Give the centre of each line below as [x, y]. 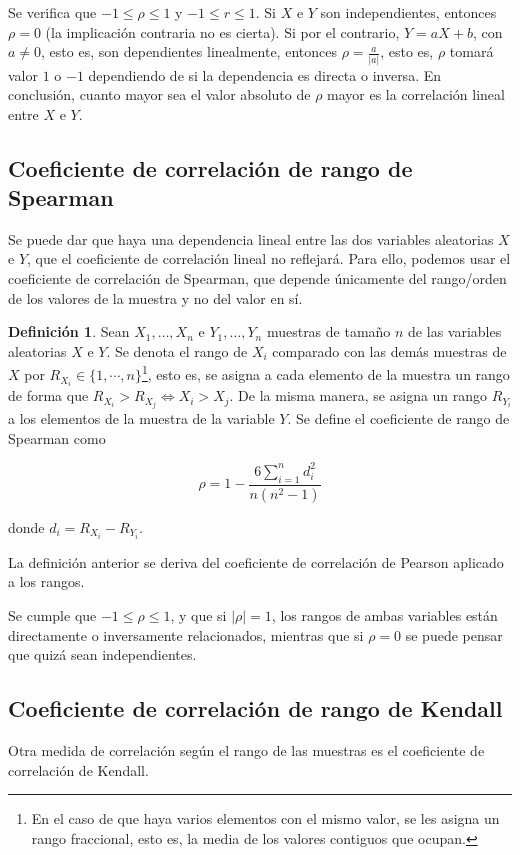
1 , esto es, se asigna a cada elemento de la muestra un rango [325, 373]
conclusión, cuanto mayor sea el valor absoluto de [159, 94]
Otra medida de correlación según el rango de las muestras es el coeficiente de [246, 749]
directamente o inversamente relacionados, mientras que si [186, 634]
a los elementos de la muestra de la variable [141, 418]
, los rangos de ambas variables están [384, 614]
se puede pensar [454, 634]
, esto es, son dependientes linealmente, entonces [189, 51]
